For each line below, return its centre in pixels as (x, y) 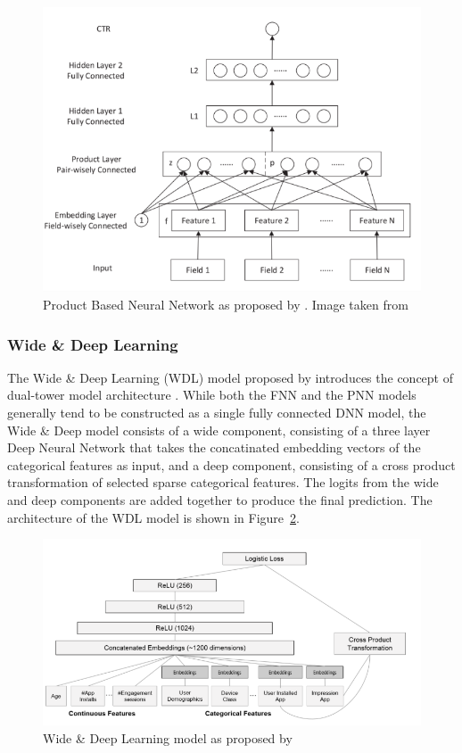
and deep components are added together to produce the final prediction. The (220, 499)
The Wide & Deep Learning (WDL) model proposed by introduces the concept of (231, 377)
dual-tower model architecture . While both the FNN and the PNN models (212, 395)
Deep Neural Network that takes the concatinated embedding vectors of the (214, 447)
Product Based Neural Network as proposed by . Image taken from (226, 304)
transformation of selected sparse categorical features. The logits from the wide (223, 482)
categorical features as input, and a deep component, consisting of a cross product (231, 464)
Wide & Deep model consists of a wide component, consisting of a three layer (219, 430)
